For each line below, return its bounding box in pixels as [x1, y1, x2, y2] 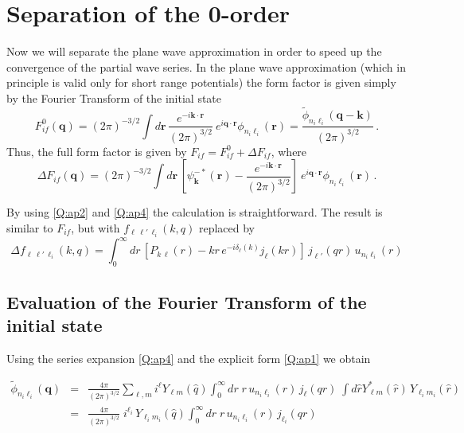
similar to [6, 219, 53, 236]
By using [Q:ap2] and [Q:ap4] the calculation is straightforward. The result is [6, 204, 383, 220]
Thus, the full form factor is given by [6, 142, 187, 159]
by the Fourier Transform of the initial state [6, 89, 222, 106]
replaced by [198, 219, 255, 236]
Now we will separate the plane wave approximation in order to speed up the [6, 43, 382, 60]
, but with [71, 219, 120, 236]
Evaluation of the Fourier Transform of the [6, 289, 367, 314]
